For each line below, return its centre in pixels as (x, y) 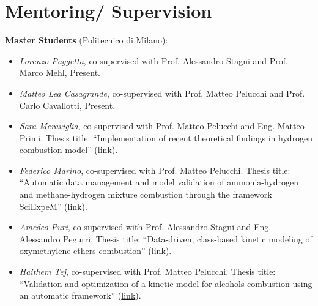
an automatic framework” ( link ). (80, 295)
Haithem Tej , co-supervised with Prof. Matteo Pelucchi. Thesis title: (147, 271)
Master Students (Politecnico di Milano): (87, 40)
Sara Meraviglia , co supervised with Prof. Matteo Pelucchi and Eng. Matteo (162, 126)
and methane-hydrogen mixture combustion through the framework (146, 194)
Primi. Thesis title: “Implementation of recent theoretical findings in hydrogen (166, 137)
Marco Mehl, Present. (60, 73)
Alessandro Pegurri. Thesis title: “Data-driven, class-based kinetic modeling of (166, 238)
